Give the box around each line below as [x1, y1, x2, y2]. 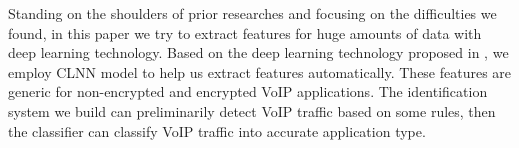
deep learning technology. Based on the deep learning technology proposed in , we [8, 42, 509, 63]
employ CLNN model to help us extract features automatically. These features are [8, 61, 512, 82]
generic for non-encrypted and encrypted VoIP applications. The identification [8, 81, 488, 102]
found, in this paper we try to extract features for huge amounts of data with [8, 22, 482, 43]
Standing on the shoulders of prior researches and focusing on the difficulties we [8, 3, 497, 23]
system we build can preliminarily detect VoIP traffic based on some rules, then [8, 100, 496, 121]
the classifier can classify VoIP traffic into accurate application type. [8, 120, 426, 141]
